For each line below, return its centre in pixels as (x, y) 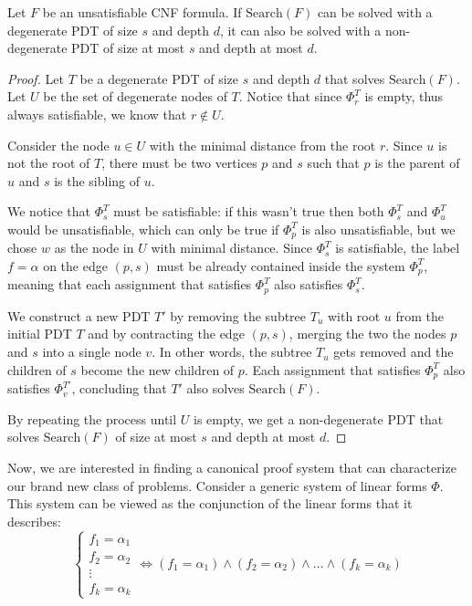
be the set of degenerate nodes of (135, 96)
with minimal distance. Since (232, 248)
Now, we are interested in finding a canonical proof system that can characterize (232, 467)
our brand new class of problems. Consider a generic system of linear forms (217, 485)
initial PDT (40, 334)
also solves (215, 388)
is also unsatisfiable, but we (378, 229)
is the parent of (417, 163)
